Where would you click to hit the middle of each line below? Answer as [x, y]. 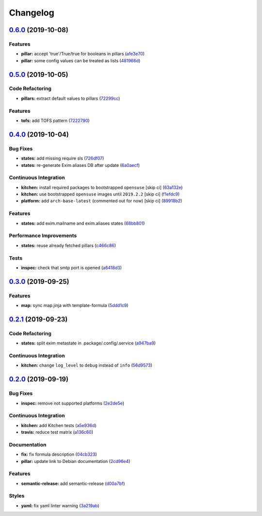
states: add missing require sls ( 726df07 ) [63, 159]
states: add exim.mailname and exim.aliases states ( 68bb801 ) [83, 223]
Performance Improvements [43, 236]
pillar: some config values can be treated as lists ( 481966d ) [81, 60]
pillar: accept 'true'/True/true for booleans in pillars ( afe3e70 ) [83, 54]
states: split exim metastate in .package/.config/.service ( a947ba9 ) [89, 343]
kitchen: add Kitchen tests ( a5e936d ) [59, 425]
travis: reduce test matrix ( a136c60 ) [57, 432]
